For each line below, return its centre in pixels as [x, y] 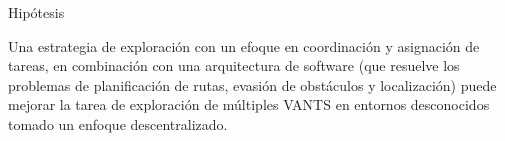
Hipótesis [36, 12]
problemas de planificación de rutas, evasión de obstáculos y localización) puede [252, 84]
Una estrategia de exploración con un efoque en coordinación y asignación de [244, 45]
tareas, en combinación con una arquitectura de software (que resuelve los [234, 65]
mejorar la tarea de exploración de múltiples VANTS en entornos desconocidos [249, 104]
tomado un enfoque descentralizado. [118, 123]
